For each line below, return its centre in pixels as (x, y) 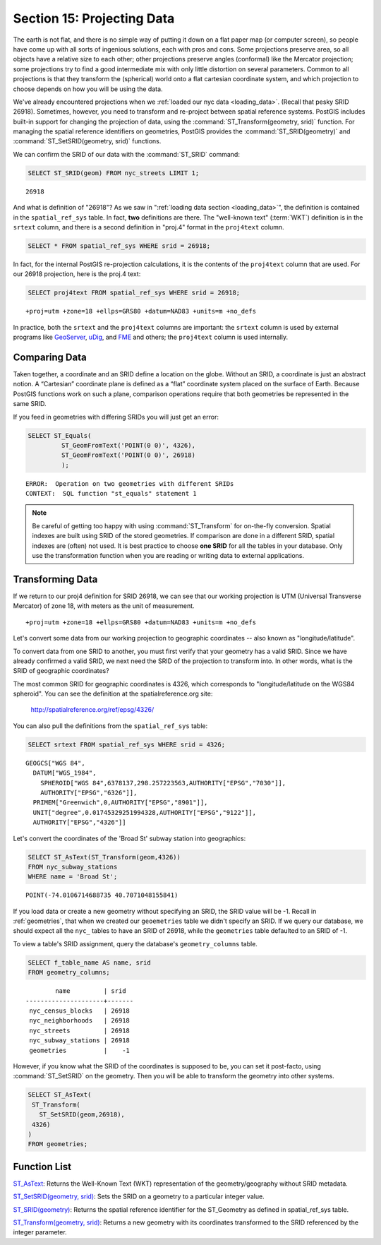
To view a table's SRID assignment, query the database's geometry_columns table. (135, 943)
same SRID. (30, 404)
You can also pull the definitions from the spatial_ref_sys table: (110, 726)
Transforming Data (55, 579)
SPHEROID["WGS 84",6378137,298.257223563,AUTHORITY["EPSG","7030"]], (163, 783)
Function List (42, 1166)
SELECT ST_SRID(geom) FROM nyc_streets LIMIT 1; (114, 173)
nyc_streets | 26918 (80, 1030)
